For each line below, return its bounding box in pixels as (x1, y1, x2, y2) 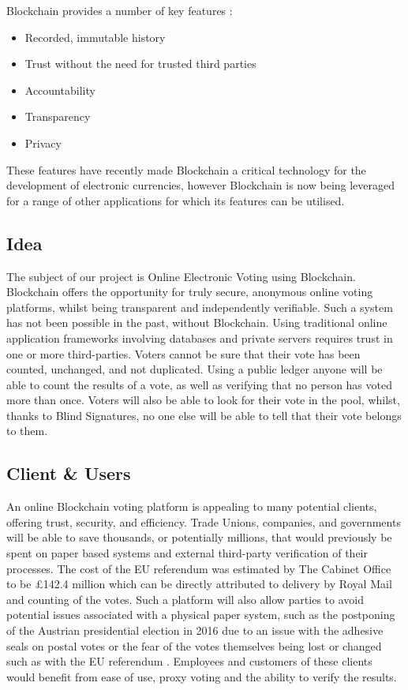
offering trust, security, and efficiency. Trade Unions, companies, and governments (6, 513, 401, 530)
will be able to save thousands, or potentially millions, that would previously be (6, 529, 392, 546)
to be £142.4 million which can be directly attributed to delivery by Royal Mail (6, 576, 392, 592)
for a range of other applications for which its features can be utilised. (6, 192, 345, 208)
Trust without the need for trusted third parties (24, 55, 256, 72)
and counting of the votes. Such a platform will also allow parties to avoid (6, 591, 364, 607)
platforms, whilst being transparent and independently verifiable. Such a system (6, 298, 393, 315)
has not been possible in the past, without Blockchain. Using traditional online (6, 314, 387, 331)
